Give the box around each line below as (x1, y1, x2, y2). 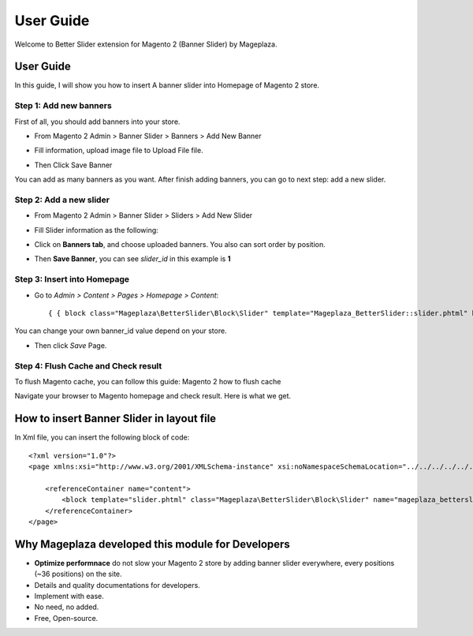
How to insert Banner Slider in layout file (14, 412, 217, 425)
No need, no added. (34, 602, 99, 612)
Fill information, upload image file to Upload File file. (34, 146, 204, 155)
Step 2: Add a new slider (14, 194, 110, 205)
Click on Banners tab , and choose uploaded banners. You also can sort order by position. (34, 240, 326, 249)
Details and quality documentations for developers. (34, 580, 200, 589)
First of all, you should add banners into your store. (14, 117, 181, 126)
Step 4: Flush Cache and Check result (14, 360, 162, 371)
